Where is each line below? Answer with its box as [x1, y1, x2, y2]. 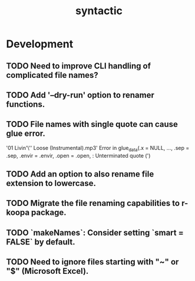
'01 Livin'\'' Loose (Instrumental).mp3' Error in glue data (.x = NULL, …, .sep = [6, 144, 190, 153]
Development [6, 37, 74, 51]
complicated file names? [6, 70, 98, 80]
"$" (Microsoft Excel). [6, 266, 89, 276]
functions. [6, 99, 45, 109]
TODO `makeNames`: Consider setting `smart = [6, 227, 184, 237]
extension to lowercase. [6, 178, 96, 188]
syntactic [75, 4, 123, 18]
